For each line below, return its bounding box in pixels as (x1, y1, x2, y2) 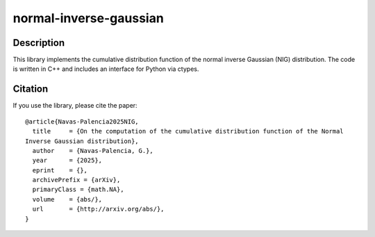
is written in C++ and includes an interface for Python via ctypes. (12, 65, 199, 73)
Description (12, 37, 65, 49)
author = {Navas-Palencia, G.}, (32, 147, 154, 154)
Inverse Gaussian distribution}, (25, 137, 139, 145)
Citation (12, 83, 49, 95)
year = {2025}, (32, 156, 103, 165)
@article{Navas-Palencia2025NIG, (25, 117, 139, 125)
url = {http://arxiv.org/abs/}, (32, 205, 165, 213)
